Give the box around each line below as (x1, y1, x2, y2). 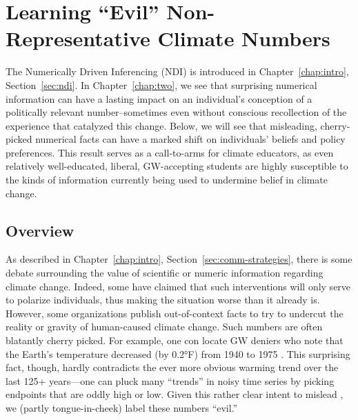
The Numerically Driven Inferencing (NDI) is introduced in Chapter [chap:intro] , (6, 64, 349, 79)
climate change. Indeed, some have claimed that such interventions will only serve (6, 279, 351, 293)
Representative (6, 24, 150, 52)
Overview (6, 219, 74, 241)
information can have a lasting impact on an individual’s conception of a (6, 91, 312, 106)
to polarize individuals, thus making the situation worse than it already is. (6, 292, 320, 307)
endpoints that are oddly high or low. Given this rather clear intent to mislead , (6, 387, 344, 401)
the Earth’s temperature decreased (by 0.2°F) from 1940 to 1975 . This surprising (6, 346, 350, 361)
